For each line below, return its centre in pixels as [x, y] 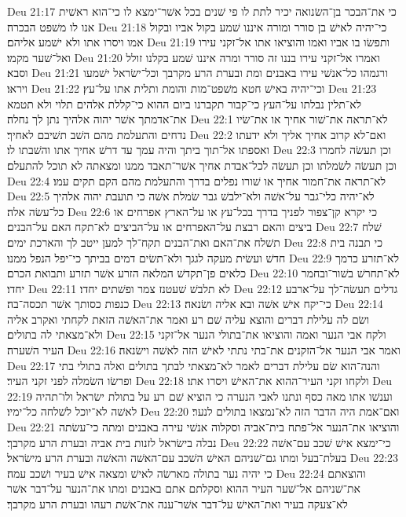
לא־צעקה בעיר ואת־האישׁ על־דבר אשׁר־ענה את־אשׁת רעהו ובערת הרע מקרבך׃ [177, 504]
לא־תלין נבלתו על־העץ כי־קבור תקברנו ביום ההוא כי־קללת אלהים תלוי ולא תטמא [185, 103]
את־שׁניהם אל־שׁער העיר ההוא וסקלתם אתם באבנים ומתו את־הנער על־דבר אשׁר [184, 488]
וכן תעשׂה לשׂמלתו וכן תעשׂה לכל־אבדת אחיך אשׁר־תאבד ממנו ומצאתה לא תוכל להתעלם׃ [202, 165]
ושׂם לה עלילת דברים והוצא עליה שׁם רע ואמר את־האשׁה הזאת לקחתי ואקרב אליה [188, 319]
